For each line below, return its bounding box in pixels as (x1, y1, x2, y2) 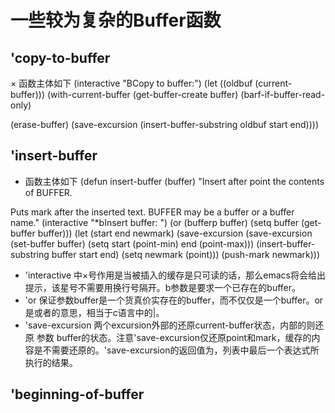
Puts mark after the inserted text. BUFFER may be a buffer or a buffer (10, 206, 295, 218)
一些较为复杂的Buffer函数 (10, 9, 222, 32)
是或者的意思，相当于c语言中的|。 (24, 306, 165, 318)
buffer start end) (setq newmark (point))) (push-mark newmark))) (51, 248, 320, 260)
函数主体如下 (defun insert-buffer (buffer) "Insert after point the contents (24, 175, 325, 187)
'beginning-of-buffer (10, 386, 145, 403)
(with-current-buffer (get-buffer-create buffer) (46, 89, 239, 100)
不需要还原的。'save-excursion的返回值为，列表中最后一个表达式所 (42, 344, 320, 356)
